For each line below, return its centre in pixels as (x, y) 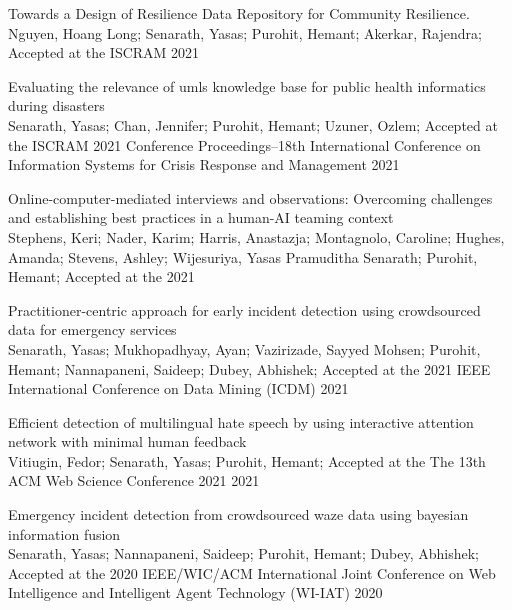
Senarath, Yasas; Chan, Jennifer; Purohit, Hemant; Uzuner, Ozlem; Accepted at (253, 124)
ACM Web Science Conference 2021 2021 (134, 480)
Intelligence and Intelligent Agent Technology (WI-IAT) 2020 (195, 592)
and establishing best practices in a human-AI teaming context (201, 217)
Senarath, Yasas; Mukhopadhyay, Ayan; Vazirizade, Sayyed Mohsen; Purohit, (244, 348)
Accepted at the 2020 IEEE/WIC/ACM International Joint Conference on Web (252, 572)
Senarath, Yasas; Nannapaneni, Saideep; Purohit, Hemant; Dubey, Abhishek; (243, 553)
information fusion (64, 533)
